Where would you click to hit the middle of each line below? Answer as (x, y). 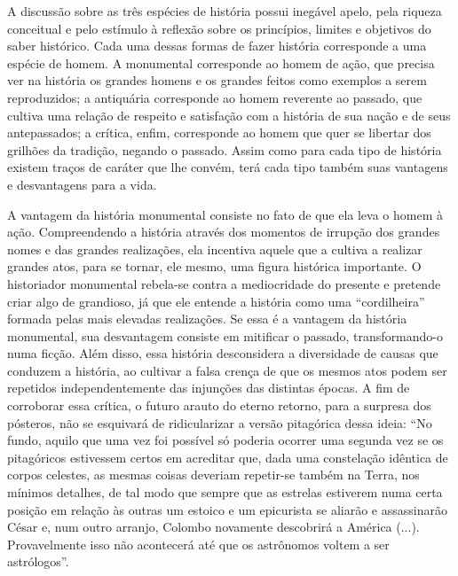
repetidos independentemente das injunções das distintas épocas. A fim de (209, 388)
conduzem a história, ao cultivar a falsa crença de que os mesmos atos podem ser (227, 370)
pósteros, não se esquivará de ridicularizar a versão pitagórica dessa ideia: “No (220, 422)
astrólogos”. (38, 561)
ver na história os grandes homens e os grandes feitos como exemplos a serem (217, 80)
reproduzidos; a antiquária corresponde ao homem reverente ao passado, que (215, 97)
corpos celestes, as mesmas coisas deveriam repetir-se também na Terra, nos (213, 475)
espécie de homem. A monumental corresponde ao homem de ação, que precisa (221, 62)
